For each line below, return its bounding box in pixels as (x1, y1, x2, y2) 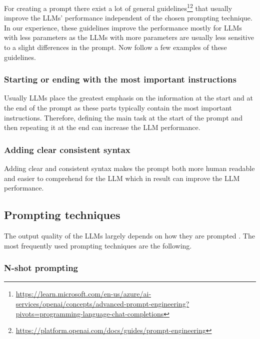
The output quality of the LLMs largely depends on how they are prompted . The (4, 230, 255, 241)
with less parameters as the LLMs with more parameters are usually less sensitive (4, 32, 254, 42)
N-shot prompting (4, 261, 78, 274)
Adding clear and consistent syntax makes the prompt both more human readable (4, 163, 255, 173)
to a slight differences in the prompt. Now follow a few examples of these (4, 42, 227, 52)
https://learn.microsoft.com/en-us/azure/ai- (15, 288, 151, 299)
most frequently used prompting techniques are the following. (4, 240, 192, 250)
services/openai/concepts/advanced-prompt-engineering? (15, 298, 189, 309)
